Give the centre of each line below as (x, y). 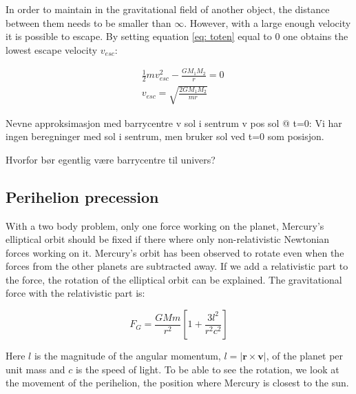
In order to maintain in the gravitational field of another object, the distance (168, 9)
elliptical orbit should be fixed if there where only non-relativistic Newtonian (168, 239)
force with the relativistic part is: (75, 293)
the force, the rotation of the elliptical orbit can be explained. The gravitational (174, 279)
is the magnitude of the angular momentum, (127, 356)
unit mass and (35, 369)
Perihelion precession (82, 196)
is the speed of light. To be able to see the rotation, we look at (207, 369)
